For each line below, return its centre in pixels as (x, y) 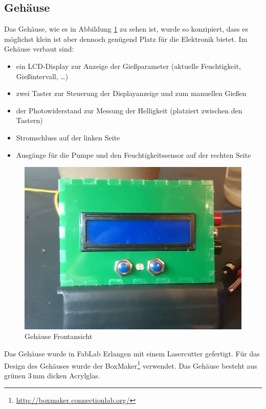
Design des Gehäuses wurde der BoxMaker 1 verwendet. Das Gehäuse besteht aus (131, 365)
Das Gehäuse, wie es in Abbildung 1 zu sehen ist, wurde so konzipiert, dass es (126, 29)
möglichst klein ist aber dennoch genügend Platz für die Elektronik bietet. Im (126, 39)
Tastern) (29, 120)
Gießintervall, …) (42, 76)
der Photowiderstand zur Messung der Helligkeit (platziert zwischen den (129, 110)
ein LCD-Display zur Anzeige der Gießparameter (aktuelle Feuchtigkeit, (128, 66)
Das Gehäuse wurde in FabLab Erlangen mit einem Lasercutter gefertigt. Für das (132, 353)
